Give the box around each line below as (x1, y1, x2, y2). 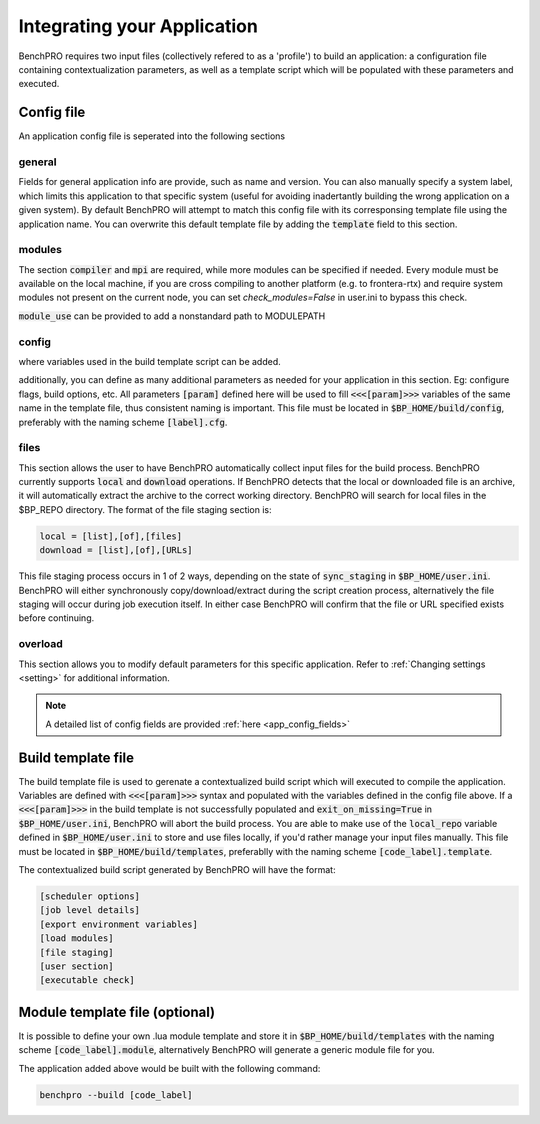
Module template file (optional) (18, 1003, 216, 1020)
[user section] (39, 960, 114, 972)
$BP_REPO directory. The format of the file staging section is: (18, 503, 272, 515)
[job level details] (39, 905, 140, 916)
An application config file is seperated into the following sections (18, 130, 286, 142)
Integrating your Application (18, 15, 259, 37)
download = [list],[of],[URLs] (39, 545, 194, 556)
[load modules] (39, 933, 114, 944)
